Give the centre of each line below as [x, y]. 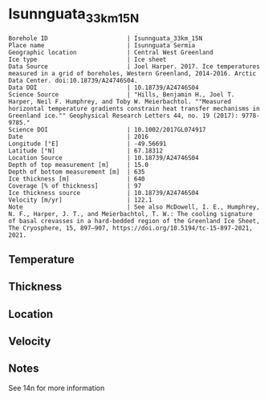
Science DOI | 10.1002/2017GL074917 [107, 129]
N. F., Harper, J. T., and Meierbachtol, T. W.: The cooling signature [130, 214]
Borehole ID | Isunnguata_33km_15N [106, 38]
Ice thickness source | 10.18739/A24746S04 [104, 193]
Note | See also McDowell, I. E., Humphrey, [134, 207]
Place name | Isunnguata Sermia [102, 45]
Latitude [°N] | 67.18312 [85, 151]
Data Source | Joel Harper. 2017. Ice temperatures [134, 66]
